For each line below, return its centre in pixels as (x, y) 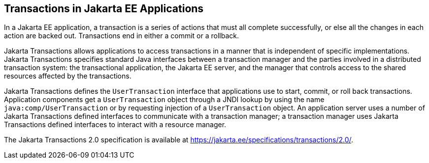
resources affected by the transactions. (68, 76)
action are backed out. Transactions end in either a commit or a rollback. (121, 36)
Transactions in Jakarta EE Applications (104, 9)
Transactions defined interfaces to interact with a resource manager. (115, 125)
